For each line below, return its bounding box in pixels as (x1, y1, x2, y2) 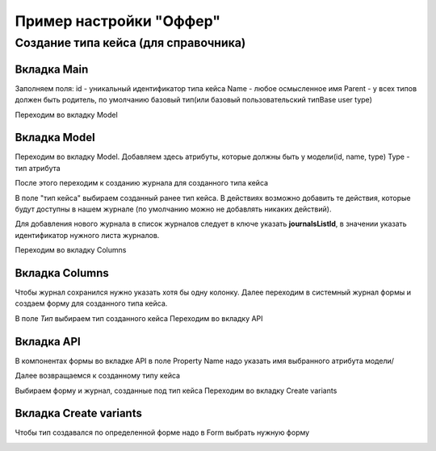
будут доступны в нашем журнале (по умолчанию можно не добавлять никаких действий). (15, 204, 332, 214)
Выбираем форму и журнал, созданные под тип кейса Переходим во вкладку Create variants (15, 386, 337, 395)
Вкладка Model (15, 131, 96, 144)
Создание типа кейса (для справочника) (15, 35, 246, 50)
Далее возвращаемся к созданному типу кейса (15, 371, 181, 381)
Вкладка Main (15, 62, 89, 76)
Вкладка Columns (15, 266, 109, 280)
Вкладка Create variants (15, 407, 143, 420)
